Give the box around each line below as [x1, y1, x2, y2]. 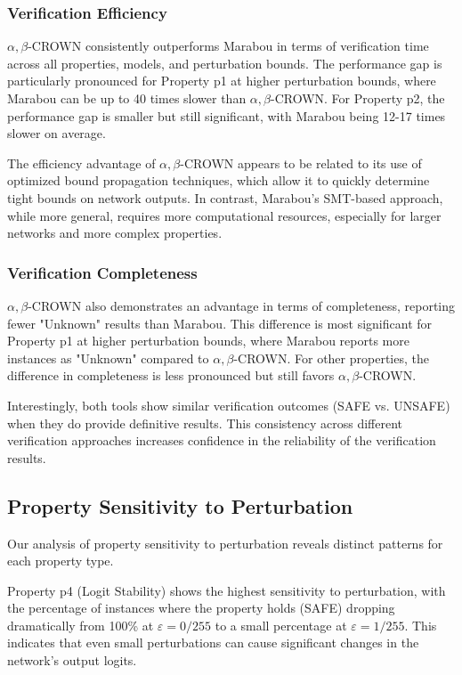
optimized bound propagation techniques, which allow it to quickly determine [7, 171, 430, 190]
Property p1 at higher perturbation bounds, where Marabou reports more [7, 331, 409, 350]
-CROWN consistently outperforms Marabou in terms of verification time [28, 37, 429, 55]
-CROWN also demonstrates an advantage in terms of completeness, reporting [28, 296, 456, 314]
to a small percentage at [215, 615, 347, 634]
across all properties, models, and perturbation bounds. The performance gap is [7, 53, 442, 72]
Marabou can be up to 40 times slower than [7, 89, 247, 107]
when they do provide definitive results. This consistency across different [7, 413, 403, 432]
